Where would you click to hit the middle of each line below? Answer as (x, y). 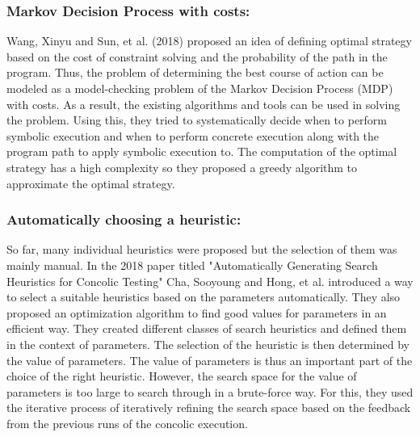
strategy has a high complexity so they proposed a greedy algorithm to (182, 167)
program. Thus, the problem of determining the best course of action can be (195, 72)
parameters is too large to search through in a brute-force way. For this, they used (210, 391)
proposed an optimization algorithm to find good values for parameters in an (197, 312)
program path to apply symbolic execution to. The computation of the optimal (202, 151)
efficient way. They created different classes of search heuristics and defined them (207, 328)
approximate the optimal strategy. (91, 183)
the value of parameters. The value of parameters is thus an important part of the (210, 360)
